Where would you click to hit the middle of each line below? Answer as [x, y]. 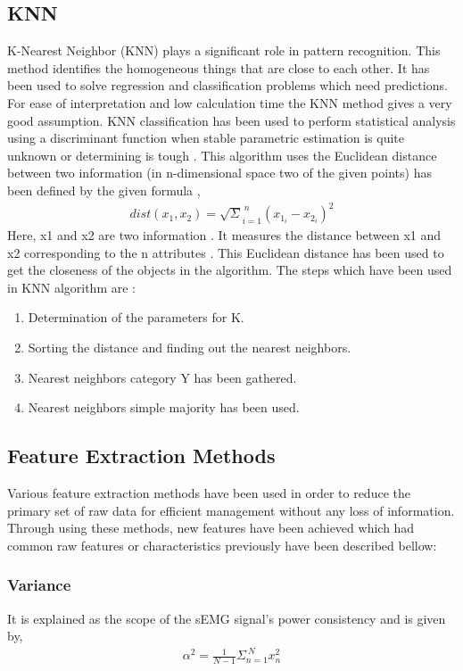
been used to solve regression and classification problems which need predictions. [227, 85]
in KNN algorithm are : [71, 287]
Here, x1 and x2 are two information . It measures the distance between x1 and [224, 235]
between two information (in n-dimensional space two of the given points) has [219, 173]
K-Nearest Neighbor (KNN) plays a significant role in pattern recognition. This [224, 50]
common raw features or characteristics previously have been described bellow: [222, 545]
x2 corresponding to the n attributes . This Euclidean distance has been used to [226, 252]
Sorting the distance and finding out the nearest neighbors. [190, 348]
